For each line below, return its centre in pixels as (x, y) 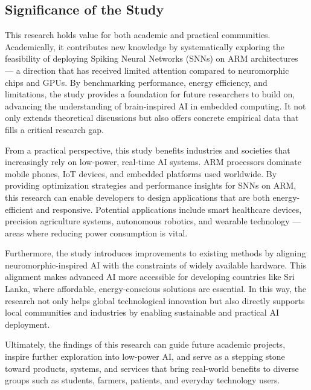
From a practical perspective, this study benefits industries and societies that (148, 150)
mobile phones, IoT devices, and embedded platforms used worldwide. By (141, 173)
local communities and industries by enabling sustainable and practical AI (142, 312)
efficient (19, 209)
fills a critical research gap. (54, 129)
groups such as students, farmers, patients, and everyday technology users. (143, 380)
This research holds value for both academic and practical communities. (138, 35)
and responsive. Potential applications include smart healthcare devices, (169, 209)
